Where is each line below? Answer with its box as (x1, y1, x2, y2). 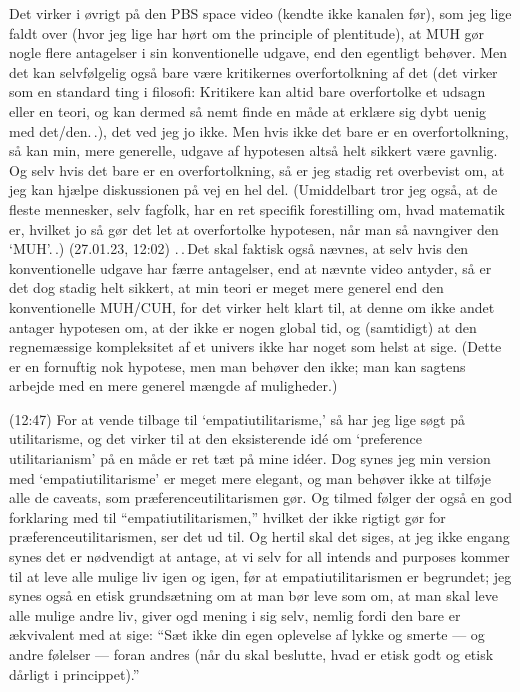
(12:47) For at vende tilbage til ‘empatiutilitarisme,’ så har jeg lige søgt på (9, 408, 465, 429)
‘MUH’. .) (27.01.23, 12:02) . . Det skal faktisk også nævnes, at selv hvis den (9, 238, 469, 259)
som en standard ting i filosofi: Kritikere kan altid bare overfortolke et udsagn (9, 81, 486, 102)
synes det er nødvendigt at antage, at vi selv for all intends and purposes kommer (9, 546, 510, 567)
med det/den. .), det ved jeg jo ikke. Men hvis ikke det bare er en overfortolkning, (9, 120, 509, 141)
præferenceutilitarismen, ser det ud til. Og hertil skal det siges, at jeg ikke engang (9, 526, 510, 547)
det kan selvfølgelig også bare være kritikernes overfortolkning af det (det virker (9, 61, 498, 82)
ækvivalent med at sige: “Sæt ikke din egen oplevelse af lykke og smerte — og (9, 624, 485, 645)
